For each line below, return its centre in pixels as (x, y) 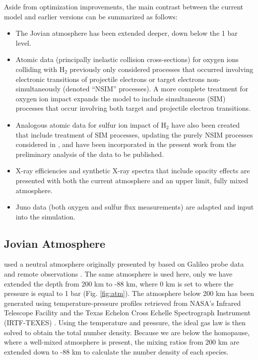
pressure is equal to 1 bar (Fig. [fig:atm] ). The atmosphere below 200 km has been (129, 293)
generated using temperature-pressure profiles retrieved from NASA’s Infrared (123, 303)
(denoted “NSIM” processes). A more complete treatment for (156, 89)
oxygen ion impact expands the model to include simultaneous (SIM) (121, 98)
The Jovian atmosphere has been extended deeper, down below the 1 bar (127, 33)
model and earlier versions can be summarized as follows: (91, 16)
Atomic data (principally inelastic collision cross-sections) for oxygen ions (127, 59)
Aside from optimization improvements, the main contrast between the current (124, 6)
